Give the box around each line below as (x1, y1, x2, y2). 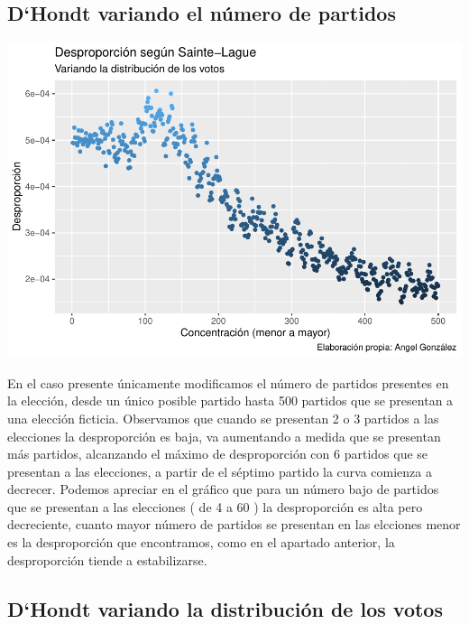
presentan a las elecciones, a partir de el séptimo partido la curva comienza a (7, 461, 433, 480)
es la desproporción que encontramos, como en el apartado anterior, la (7, 533, 395, 552)
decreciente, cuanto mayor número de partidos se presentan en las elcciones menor (7, 515, 461, 534)
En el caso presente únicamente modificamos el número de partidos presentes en (7, 373, 449, 392)
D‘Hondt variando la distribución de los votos (7, 594, 443, 622)
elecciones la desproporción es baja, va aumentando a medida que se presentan (7, 426, 441, 445)
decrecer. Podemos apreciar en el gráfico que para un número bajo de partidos (7, 480, 439, 498)
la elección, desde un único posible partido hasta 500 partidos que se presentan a (7, 391, 454, 410)
